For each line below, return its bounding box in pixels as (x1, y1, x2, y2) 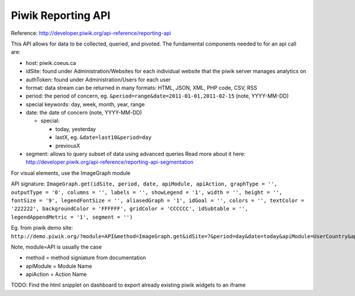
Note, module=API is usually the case (11, 243, 102, 251)
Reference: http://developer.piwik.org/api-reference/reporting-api (11, 30, 172, 37)
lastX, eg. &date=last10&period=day (55, 134, 152, 141)
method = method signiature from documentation (25, 254, 146, 261)
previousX (55, 142, 80, 149)
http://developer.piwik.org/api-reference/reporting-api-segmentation (25, 158, 194, 165)
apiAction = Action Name (25, 271, 87, 278)
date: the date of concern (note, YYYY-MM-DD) (25, 109, 142, 116)
